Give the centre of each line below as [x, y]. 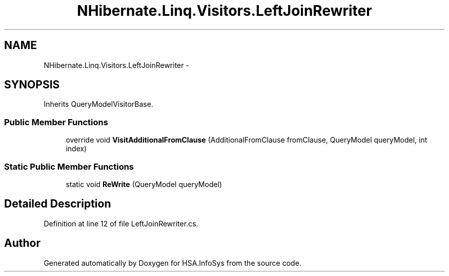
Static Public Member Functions [69, 166]
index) [76, 149]
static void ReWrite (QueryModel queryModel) [144, 184]
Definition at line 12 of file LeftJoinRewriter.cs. [121, 223]
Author [22, 243]
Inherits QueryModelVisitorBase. [98, 104]
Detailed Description [58, 204]
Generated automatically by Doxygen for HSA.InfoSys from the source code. [172, 263]
